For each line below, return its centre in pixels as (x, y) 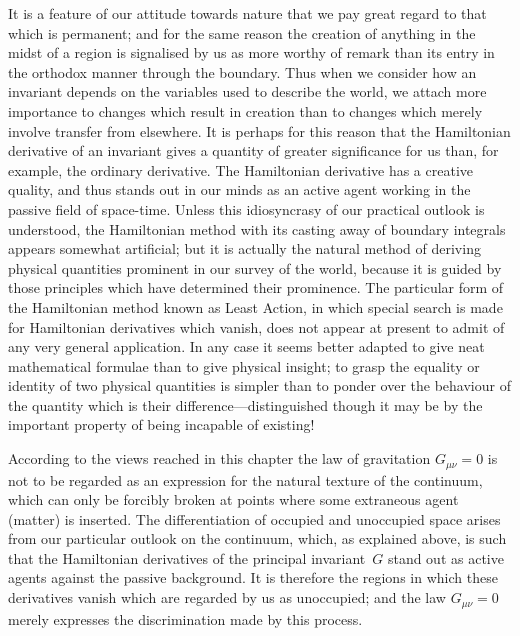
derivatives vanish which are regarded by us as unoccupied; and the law (227, 597)
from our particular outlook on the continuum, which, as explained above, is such (257, 538)
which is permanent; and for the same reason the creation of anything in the (242, 32)
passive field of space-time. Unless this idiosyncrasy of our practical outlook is (246, 208)
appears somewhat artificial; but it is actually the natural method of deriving (244, 248)
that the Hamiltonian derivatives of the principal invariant (187, 557)
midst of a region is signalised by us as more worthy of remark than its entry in (251, 52)
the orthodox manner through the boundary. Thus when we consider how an (242, 71)
